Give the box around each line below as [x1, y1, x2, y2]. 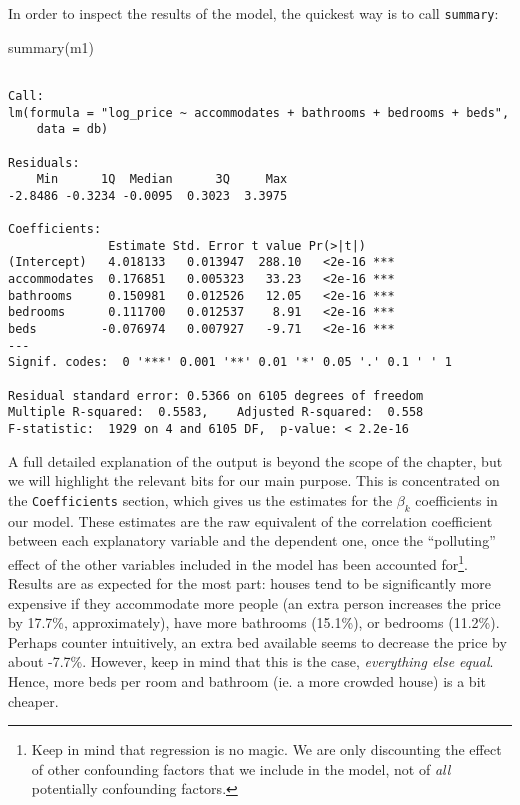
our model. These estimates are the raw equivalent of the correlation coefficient [8, 510, 493, 531]
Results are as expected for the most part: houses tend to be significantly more [8, 573, 492, 594]
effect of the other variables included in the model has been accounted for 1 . [8, 550, 468, 574]
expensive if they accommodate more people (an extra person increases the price [8, 592, 501, 613]
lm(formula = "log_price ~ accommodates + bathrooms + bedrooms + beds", [8, 105, 510, 120]
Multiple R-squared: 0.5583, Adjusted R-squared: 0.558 [8, 405, 424, 420]
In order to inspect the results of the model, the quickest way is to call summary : [8, 3, 499, 23]
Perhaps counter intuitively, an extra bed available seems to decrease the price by [8, 631, 507, 652]
